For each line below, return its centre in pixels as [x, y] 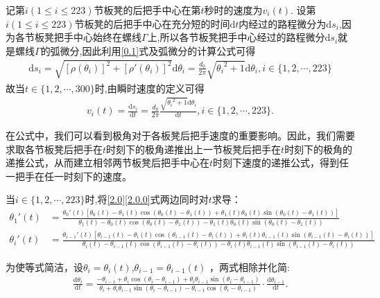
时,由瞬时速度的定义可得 [149, 88]
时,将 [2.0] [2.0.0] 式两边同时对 [147, 199]
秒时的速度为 [233, 10]
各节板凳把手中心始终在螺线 [78, 37]
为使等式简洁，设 [44, 266]
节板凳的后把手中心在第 [147, 10]
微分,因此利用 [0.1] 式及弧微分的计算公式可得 [158, 50]
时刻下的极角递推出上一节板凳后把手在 [194, 149]
